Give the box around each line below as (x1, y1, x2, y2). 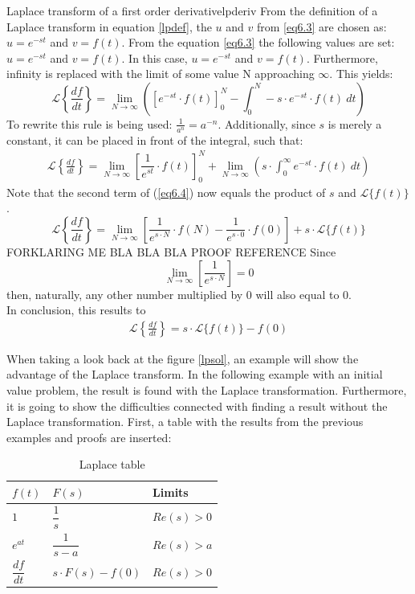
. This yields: (329, 65, 393, 82)
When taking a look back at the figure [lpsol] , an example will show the (6, 350, 359, 367)
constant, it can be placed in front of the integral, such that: (6, 131, 303, 148)
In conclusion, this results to (6, 301, 146, 318)
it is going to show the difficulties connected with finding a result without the (6, 397, 388, 414)
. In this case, (121, 49, 188, 66)
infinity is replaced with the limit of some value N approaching (6, 65, 315, 82)
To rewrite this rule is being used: (6, 115, 173, 132)
